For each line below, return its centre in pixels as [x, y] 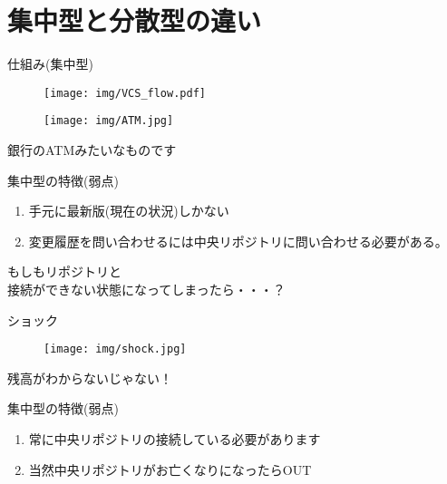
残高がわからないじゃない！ [90, 378]
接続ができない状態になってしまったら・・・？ [146, 289]
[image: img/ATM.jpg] [109, 121]
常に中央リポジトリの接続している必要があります [175, 439]
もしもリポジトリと [64, 271]
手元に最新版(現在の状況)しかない [129, 211]
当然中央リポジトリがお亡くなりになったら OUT [170, 469]
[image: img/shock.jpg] [115, 349]
